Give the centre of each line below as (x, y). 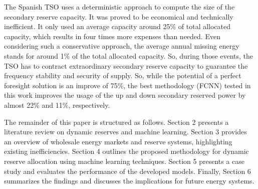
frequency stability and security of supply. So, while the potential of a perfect (123, 75)
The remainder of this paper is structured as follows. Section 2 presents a (116, 122)
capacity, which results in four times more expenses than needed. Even (112, 36)
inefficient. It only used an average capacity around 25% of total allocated (117, 26)
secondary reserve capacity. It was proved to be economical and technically (119, 16)
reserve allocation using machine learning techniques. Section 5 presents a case (124, 161)
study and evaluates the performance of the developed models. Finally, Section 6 (127, 171)
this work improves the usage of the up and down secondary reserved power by (125, 95)
